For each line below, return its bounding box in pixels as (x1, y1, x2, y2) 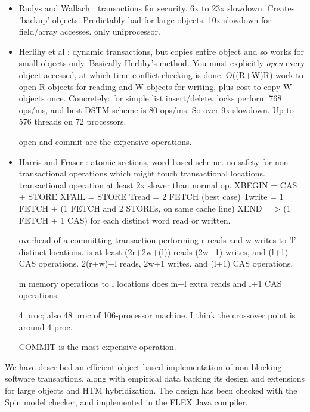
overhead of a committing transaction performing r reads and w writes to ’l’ (18, 234, 296, 246)
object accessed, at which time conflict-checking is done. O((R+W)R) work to (18, 68, 303, 80)
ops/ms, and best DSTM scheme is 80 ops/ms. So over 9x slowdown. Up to (18, 103, 294, 116)
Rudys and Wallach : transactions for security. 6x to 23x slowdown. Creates (18, 2, 295, 14)
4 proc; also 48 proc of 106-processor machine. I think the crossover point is (18, 309, 296, 321)
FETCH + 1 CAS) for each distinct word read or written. (18, 213, 231, 226)
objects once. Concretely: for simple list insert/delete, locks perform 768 (18, 92, 282, 104)
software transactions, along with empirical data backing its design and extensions (5, 372, 305, 385)
